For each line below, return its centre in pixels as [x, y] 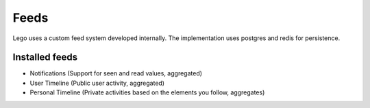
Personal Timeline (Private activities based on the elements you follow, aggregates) [147, 92]
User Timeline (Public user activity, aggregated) [97, 83]
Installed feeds [45, 57]
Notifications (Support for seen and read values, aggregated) [116, 73]
